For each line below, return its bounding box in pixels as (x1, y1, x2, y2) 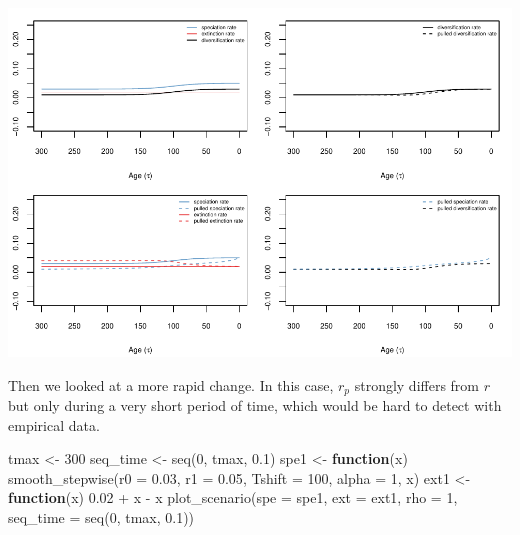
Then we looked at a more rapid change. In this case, (8, 374, 334, 395)
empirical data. (8, 414, 100, 435)
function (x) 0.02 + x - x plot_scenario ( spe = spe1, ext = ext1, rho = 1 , (8, 487, 458, 508)
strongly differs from (354, 374, 480, 395)
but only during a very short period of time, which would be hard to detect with (8, 394, 502, 415)
